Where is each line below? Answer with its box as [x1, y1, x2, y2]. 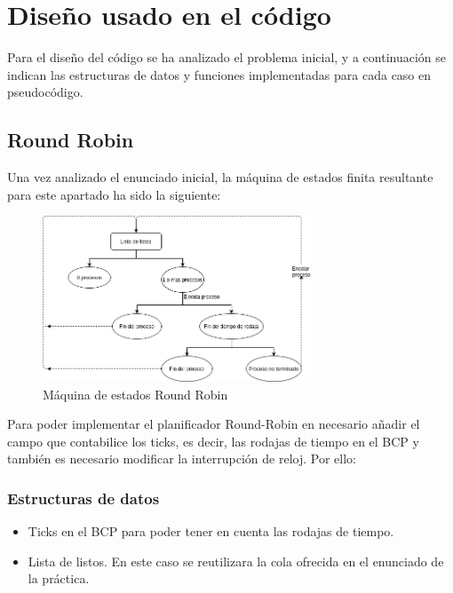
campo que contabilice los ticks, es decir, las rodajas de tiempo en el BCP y [7, 431, 419, 450]
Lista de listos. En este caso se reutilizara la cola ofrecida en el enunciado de [28, 551, 444, 570]
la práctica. [28, 569, 90, 588]
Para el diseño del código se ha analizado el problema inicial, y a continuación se [7, 48, 446, 67]
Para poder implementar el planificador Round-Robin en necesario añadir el [7, 415, 420, 433]
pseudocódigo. [7, 83, 83, 101]
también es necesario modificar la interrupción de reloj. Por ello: [7, 449, 356, 468]
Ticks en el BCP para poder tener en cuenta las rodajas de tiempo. [28, 522, 394, 541]
